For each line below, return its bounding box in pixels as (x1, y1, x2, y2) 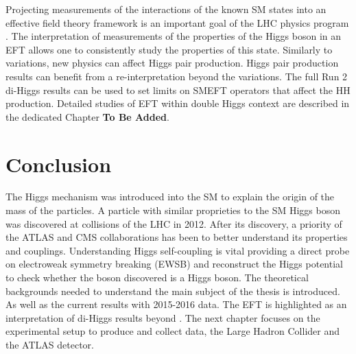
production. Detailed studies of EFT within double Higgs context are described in (5, 96, 350, 110)
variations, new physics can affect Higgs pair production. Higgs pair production (5, 56, 339, 70)
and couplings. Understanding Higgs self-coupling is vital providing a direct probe (5, 243, 350, 257)
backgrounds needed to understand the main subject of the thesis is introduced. (5, 283, 340, 298)
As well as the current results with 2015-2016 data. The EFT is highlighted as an (5, 297, 347, 311)
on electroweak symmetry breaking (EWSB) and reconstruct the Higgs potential (5, 257, 343, 271)
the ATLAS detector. (5, 338, 94, 351)
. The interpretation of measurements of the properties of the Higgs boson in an (5, 29, 342, 43)
